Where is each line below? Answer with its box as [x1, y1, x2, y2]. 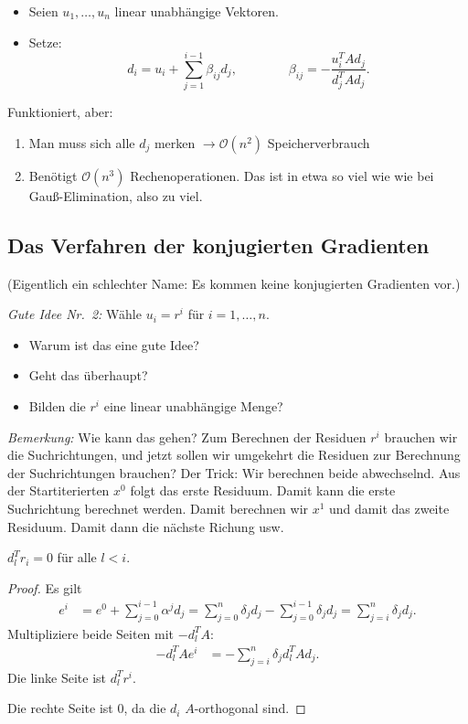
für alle [57, 548, 97, 567]
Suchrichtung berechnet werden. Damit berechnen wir [7, 499, 309, 518]
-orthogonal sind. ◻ [194, 698, 306, 718]
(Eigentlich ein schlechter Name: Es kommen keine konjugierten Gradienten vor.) [7, 273, 461, 293]
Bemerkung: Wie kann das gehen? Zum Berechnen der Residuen [7, 427, 367, 446]
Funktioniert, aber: [7, 102, 113, 122]
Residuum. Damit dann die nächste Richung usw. [7, 516, 284, 536]
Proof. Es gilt [7, 578, 82, 597]
